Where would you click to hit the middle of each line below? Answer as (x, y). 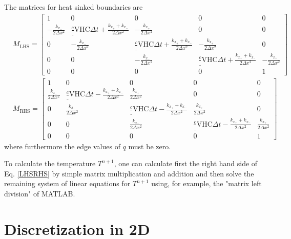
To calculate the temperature (50, 163)
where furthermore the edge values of (62, 146)
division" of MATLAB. (40, 193)
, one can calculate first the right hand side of (186, 163)
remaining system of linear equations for (67, 183)
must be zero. (150, 146)
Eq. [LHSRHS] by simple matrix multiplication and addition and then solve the (129, 173)
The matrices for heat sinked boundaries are (74, 7)
